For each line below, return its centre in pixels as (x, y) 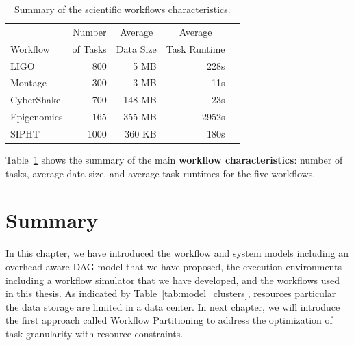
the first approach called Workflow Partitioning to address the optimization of (169, 320)
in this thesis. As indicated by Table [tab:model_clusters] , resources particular (171, 293)
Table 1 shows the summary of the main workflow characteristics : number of (174, 159)
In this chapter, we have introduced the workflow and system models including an (177, 253)
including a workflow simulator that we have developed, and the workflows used (173, 280)
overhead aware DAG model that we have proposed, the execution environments (174, 266)
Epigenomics (37, 117)
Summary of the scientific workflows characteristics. (122, 9)
